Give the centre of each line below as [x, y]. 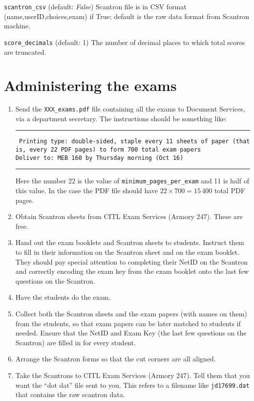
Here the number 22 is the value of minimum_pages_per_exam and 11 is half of [132, 181]
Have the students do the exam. [63, 297]
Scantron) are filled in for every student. [75, 342]
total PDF [230, 190]
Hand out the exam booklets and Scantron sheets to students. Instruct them [130, 242]
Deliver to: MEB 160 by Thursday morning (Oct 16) [99, 158]
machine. [17, 26]
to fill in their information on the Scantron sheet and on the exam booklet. [127, 252]
